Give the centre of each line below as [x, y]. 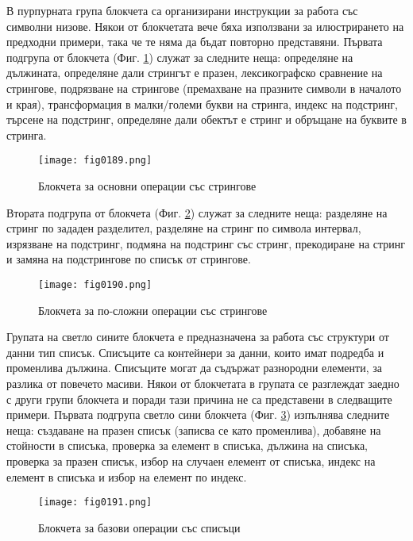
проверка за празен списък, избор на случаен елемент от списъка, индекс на [191, 460]
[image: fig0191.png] [95, 503]
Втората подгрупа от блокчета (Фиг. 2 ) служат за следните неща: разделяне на [197, 212]
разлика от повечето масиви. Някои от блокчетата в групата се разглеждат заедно [203, 383]
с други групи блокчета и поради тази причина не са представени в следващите [199, 399]
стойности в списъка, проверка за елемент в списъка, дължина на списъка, [187, 445]
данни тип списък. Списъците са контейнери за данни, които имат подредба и [195, 352]
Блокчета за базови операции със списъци [139, 527]
